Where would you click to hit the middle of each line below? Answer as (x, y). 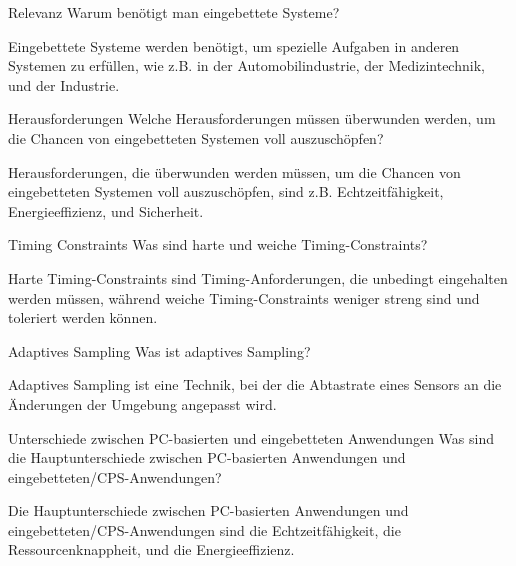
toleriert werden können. (83, 317)
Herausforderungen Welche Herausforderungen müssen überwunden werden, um (252, 118)
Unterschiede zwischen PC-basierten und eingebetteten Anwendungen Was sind (251, 437)
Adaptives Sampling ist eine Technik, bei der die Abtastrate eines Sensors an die (255, 384)
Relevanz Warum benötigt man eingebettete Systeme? (174, 12)
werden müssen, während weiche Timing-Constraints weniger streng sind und (244, 297)
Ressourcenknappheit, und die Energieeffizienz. (151, 549)
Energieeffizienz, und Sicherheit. (106, 210)
